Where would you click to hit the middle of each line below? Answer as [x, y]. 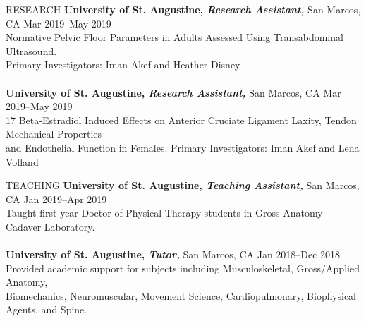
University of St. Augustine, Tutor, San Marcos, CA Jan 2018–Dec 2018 [173, 254]
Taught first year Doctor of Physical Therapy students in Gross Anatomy [164, 213]
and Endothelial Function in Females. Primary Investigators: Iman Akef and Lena [183, 147]
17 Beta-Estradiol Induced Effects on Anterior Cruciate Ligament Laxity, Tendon [181, 120]
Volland [22, 161]
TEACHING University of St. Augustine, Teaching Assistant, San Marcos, [183, 185]
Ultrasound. [31, 50]
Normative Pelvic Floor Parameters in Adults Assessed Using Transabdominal [175, 37]
